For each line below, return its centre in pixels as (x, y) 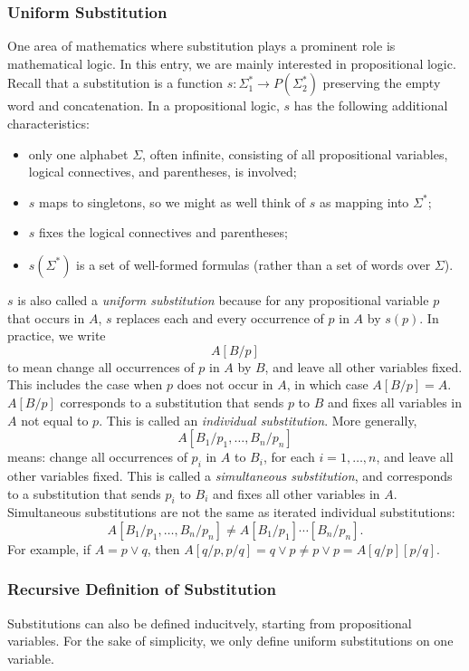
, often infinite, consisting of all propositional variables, (295, 153)
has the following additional (371, 105)
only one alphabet (78, 153)
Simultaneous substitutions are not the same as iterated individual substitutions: (231, 512)
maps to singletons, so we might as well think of (172, 201)
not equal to (55, 420)
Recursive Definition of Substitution (142, 589)
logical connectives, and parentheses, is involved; (163, 172)
